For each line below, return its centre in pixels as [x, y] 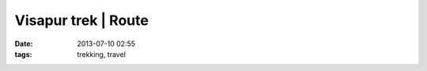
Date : [24, 44]
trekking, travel [102, 54]
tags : [23, 54]
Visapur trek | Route [82, 20]
